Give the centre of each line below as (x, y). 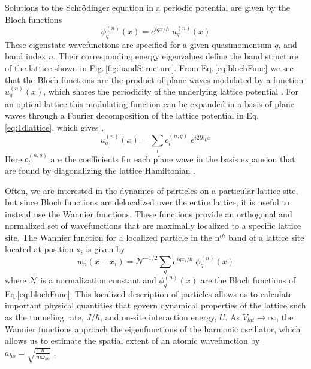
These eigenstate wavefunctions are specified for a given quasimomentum (138, 44)
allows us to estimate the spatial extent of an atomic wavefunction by (132, 341)
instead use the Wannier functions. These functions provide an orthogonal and (149, 214)
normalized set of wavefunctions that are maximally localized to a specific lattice (153, 226)
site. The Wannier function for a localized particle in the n (112, 237)
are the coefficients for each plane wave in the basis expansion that (173, 158)
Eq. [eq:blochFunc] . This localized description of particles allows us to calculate (149, 293)
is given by (105, 249)
